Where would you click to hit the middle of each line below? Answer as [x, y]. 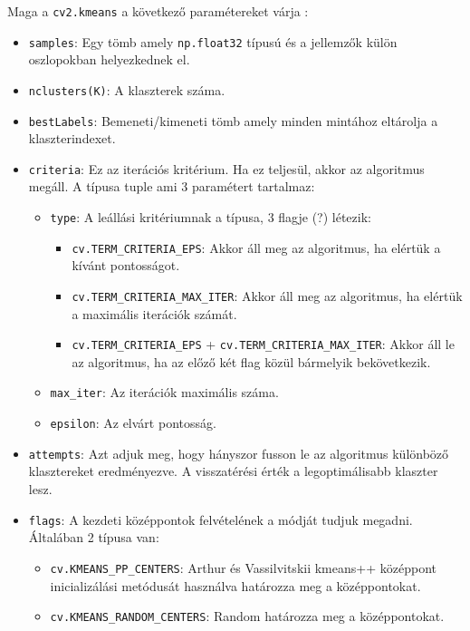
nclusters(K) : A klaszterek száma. [127, 89]
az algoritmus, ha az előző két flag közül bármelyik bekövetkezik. [251, 361]
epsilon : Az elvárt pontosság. [133, 423]
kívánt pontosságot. [126, 265]
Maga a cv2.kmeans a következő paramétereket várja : [158, 11]
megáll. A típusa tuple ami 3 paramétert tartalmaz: [172, 186]
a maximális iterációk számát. [154, 313]
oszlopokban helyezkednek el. [109, 59]
